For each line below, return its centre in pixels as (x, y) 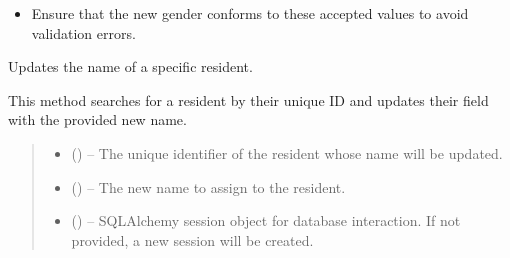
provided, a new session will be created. (192, 239)
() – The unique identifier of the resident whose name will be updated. (287, 152)
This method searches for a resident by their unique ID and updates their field (248, 99)
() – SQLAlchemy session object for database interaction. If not (266, 220)
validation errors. (83, 32)
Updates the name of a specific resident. (130, 66)
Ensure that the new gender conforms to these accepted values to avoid (250, 13)
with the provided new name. (97, 119)
